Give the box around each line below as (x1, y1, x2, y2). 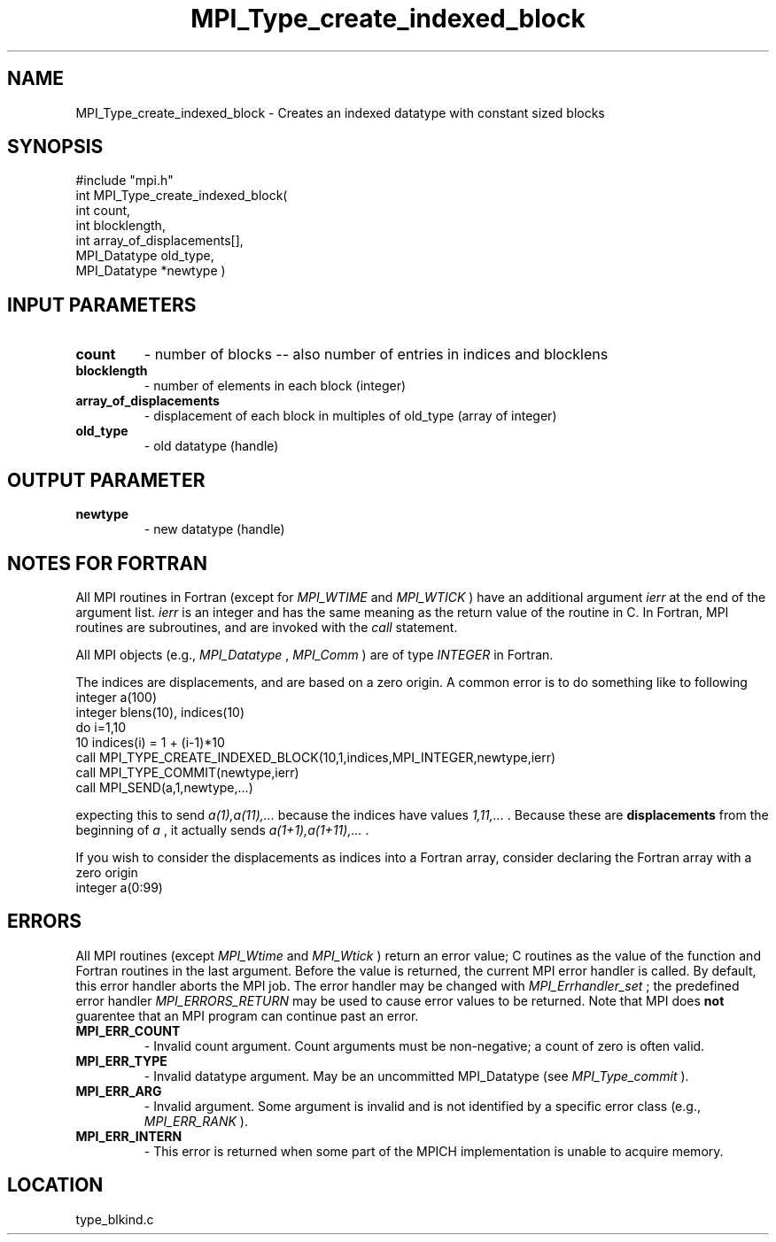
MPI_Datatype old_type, (75, 248, 214, 264)
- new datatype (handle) (144, 521, 285, 537)
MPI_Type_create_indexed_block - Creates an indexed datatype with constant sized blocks (75, 104, 605, 120)
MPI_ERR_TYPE (75, 1053, 167, 1068)
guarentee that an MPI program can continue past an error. (75, 1007, 419, 1023)
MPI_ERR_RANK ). (144, 1113, 248, 1129)
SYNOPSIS (7, 135, 104, 158)
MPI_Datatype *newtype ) (75, 263, 226, 279)
